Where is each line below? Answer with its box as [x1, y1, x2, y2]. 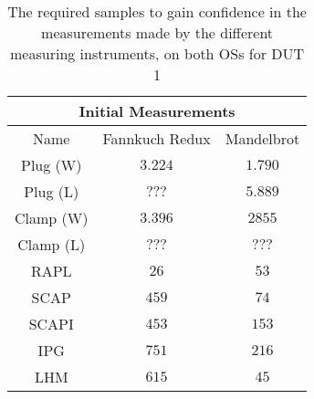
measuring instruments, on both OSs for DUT [10, 43, 305, 64]
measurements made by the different [41, 22, 274, 43]
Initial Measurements [78, 100, 235, 121]
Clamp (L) [17, 234, 86, 255]
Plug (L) [24, 181, 79, 202]
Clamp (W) [15, 207, 89, 228]
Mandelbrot [225, 128, 300, 149]
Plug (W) [20, 154, 82, 175]
